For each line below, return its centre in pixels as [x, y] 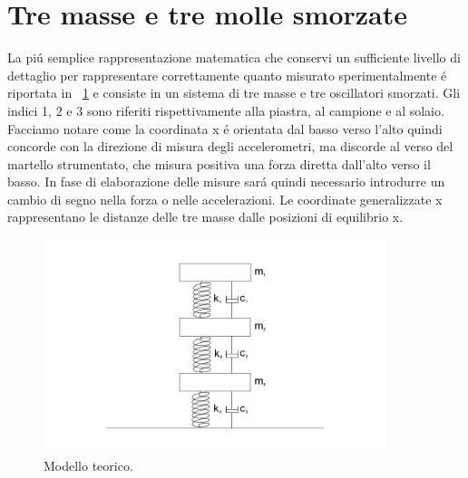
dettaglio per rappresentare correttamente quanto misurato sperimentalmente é [227, 75]
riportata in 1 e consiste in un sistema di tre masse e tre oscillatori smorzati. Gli [234, 93]
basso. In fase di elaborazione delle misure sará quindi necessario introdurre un [226, 182]
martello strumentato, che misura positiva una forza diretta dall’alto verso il [219, 163]
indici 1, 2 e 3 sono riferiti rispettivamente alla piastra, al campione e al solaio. [226, 110]
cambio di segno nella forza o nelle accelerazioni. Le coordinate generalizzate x [225, 199]
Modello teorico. [88, 465]
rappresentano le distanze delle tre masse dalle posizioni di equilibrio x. [205, 217]
